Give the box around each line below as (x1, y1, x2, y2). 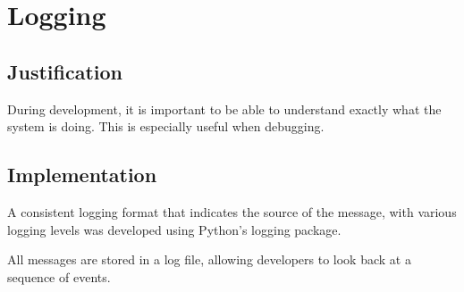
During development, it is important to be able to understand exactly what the (7, 99, 442, 118)
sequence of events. (7, 267, 111, 286)
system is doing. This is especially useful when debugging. (7, 117, 325, 136)
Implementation (7, 161, 157, 188)
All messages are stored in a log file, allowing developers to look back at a (7, 250, 411, 269)
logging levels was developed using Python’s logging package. (7, 220, 342, 238)
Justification (7, 57, 122, 85)
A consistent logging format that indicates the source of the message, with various (7, 202, 457, 221)
